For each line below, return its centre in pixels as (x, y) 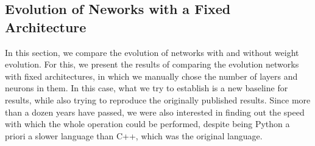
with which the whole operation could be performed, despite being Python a (147, 124)
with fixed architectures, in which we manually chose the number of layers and (151, 76)
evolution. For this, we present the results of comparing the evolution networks (152, 64)
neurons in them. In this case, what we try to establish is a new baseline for (147, 88)
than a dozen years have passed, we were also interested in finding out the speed (155, 112)
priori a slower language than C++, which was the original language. (134, 135)
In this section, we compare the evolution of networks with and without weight (152, 52)
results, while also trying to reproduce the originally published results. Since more (158, 99)
